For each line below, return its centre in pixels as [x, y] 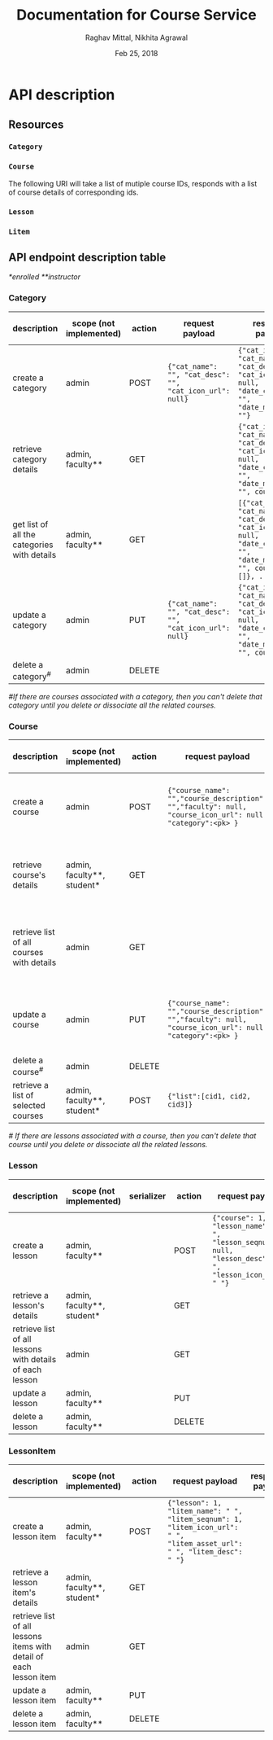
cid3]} [180, 1104]
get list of [30, 524]
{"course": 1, [239, 1218]
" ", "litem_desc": [205, 1552]
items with [32, 1646]
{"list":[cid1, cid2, [209, 1096]
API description [62, 94]
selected [29, 1106]
